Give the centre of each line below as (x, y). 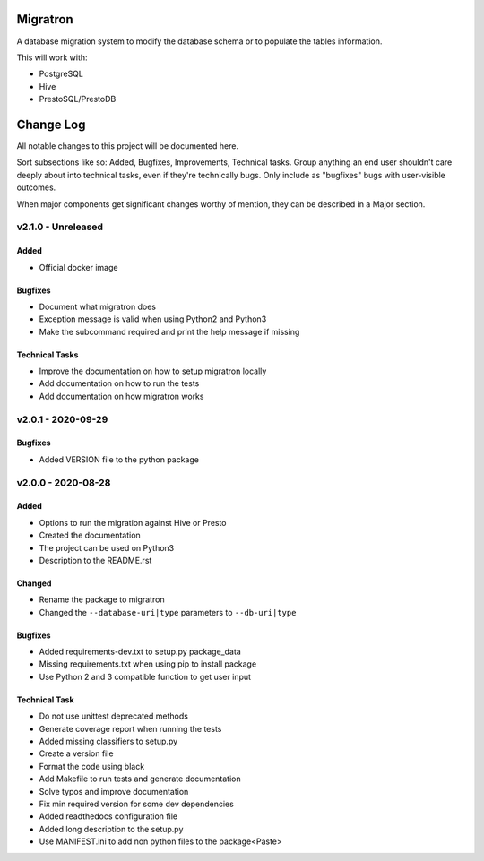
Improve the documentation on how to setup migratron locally (153, 371)
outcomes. (36, 187)
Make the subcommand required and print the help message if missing (169, 331)
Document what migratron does (98, 306)
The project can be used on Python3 (107, 547)
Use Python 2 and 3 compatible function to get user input (145, 676)
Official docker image (78, 267)
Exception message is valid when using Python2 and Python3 (153, 319)
